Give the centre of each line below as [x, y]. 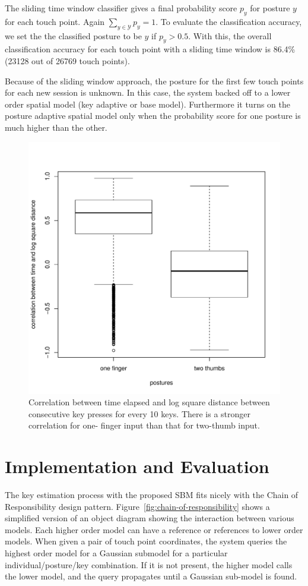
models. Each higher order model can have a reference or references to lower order [154, 529]
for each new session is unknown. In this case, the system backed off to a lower [148, 92]
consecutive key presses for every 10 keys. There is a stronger [140, 413]
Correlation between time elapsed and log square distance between [149, 402]
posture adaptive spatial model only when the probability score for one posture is [153, 116]
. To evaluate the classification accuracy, [229, 21]
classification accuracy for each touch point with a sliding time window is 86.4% [150, 49]
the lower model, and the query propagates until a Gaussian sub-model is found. [151, 576]
